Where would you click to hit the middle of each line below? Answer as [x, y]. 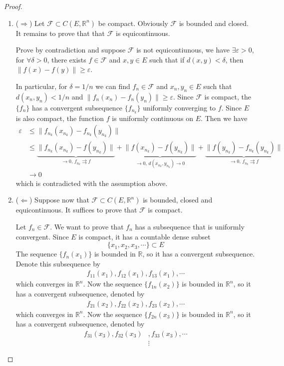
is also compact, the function [60, 118]
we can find [113, 86]
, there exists [67, 59]
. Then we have [224, 118]
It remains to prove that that [60, 33]
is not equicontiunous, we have [183, 50]
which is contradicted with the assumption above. [92, 183]
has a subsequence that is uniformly [190, 226]
